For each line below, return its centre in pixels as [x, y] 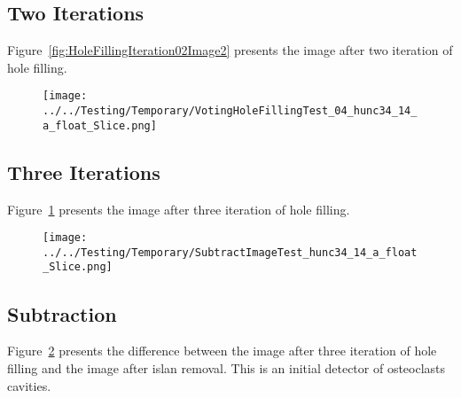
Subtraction [62, 313]
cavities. [29, 385]
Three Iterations [84, 172]
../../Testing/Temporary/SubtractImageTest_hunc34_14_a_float [230, 252]
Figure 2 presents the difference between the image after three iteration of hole [222, 351]
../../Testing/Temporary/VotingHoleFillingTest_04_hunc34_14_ [230, 111]
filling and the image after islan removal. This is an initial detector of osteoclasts [227, 367]
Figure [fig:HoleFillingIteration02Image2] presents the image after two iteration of [230, 50]
